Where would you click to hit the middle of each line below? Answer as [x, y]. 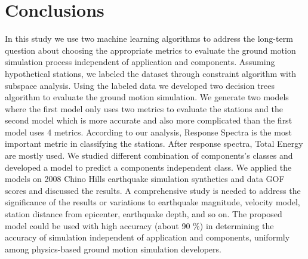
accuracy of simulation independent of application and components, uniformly [147, 237]
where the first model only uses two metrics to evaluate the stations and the [144, 108]
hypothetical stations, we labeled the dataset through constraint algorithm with [151, 73]
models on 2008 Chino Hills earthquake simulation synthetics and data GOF [145, 179]
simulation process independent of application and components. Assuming [140, 62]
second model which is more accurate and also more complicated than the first [149, 120]
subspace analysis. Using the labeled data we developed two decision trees [140, 85]
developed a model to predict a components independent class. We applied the [148, 167]
